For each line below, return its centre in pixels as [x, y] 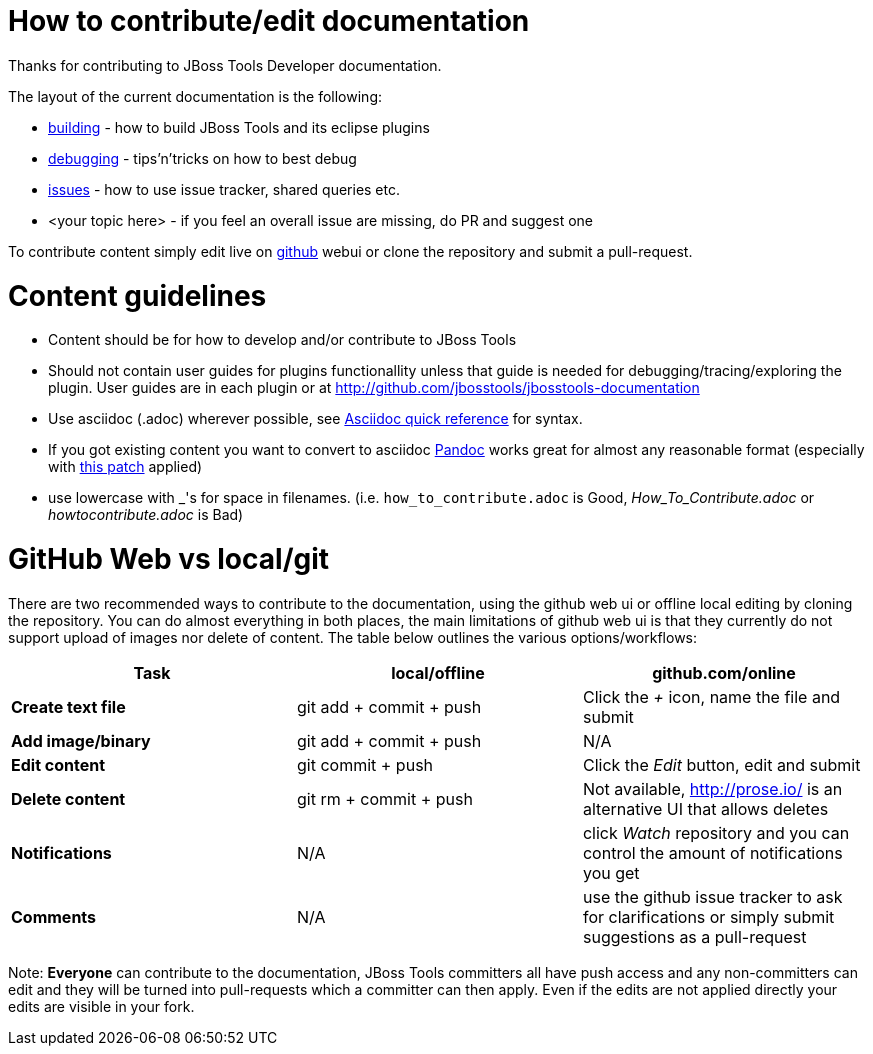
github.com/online [724, 672]
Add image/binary [81, 740]
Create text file [68, 706]
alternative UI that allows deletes [705, 808]
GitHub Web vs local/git [169, 559]
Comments [54, 916]
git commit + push [365, 764]
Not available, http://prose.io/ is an [712, 788]
